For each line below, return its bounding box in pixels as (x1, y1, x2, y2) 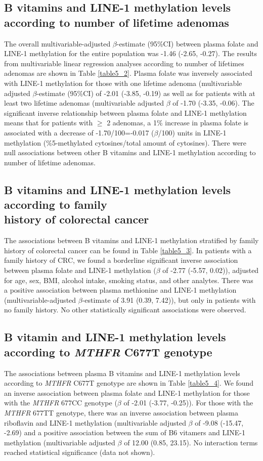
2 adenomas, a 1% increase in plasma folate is (107, 117, 249, 128)
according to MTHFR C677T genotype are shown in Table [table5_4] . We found (4, 378, 254, 388)
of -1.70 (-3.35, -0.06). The (172, 98, 254, 108)
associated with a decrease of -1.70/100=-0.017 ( (4, 127, 154, 137)
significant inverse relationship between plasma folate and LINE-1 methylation (4, 107, 247, 118)
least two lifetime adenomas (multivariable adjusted (4, 98, 164, 108)
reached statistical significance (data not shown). (4, 447, 155, 457)
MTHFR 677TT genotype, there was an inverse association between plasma (4, 407, 239, 418)
